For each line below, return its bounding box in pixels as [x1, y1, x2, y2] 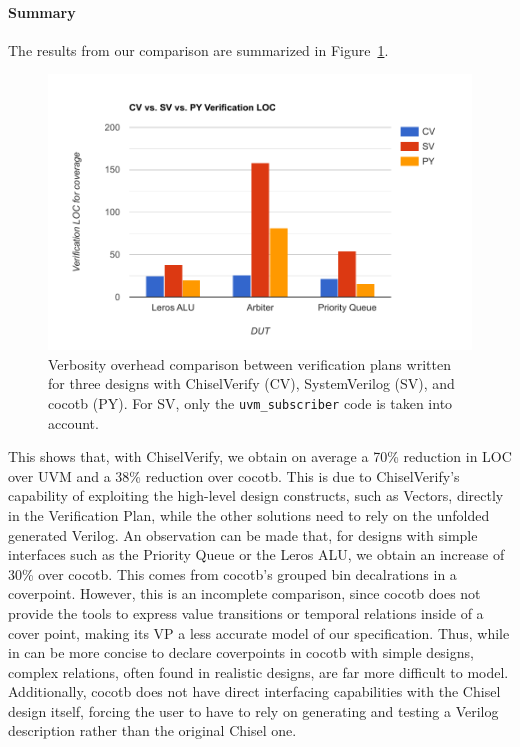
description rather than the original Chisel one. [8, 720, 297, 741]
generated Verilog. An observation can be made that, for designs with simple [8, 524, 478, 545]
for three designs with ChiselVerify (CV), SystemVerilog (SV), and [48, 373, 455, 394]
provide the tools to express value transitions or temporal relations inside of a [8, 602, 484, 623]
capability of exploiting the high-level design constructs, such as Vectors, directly [8, 485, 504, 506]
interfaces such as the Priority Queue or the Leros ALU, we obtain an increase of [8, 544, 505, 565]
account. [48, 412, 99, 433]
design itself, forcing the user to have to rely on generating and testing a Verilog [8, 700, 499, 721]
